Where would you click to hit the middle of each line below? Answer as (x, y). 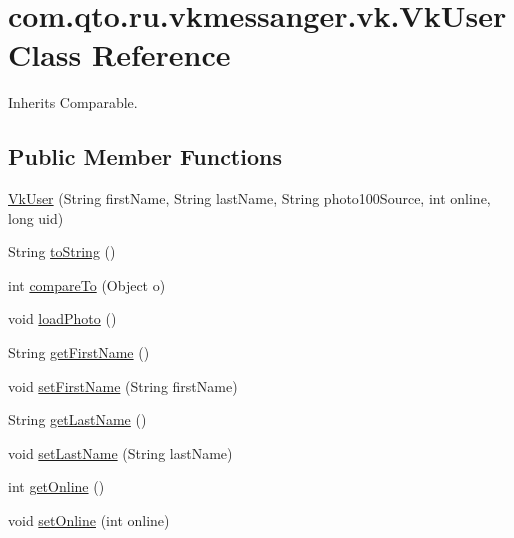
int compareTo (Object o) (87, 284)
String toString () (62, 251)
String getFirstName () (79, 352)
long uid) (36, 217)
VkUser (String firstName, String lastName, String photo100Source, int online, (249, 198)
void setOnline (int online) (89, 520)
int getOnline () (56, 486)
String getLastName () (77, 419)
